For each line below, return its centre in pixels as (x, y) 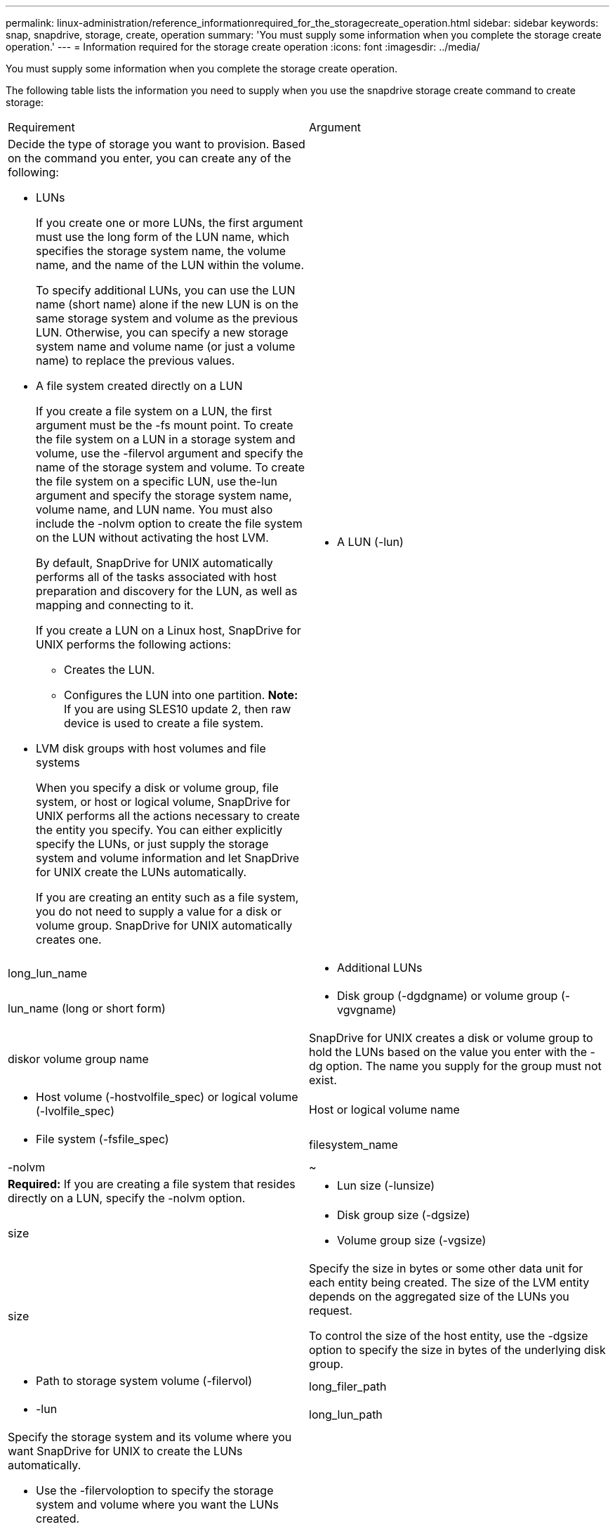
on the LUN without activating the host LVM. (152, 538)
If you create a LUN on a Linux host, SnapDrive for (168, 630)
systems (58, 762)
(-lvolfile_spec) (75, 1111)
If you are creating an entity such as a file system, (167, 897)
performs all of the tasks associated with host (156, 577)
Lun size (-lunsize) (386, 1185)
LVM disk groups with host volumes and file (151, 748)
